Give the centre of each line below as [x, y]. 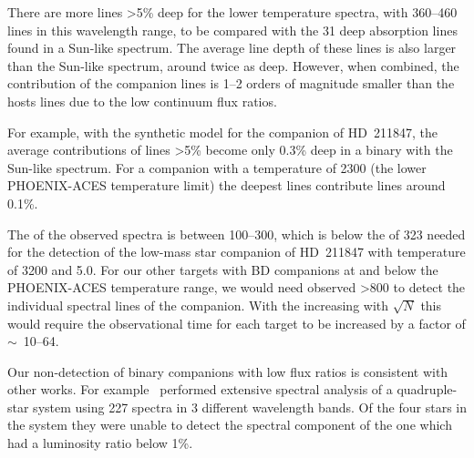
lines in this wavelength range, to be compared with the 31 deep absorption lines [232, 30]
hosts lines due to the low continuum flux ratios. [142, 101]
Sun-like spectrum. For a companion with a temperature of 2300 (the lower [217, 167]
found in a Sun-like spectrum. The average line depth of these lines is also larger [232, 48]
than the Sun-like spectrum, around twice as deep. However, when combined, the [233, 65]
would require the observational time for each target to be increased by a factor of [237, 323]
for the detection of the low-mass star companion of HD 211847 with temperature [237, 252]
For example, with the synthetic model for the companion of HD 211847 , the [222, 132]
